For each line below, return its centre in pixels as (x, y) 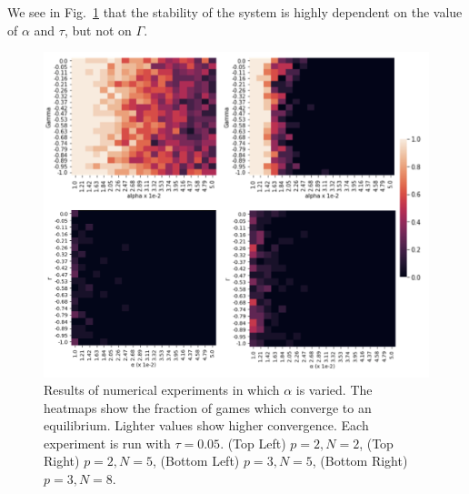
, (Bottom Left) (196, 461)
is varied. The (334, 390)
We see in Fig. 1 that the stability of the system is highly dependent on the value (235, 12)
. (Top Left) (253, 443)
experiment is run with (107, 443)
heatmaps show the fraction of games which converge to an (208, 407)
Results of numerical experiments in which (162, 390)
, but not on (98, 30)
